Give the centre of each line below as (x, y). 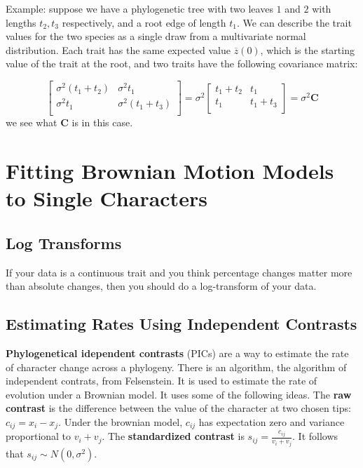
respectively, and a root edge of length (144, 22)
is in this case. (102, 122)
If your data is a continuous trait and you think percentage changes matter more (179, 272)
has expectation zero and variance (272, 421)
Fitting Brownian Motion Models (170, 171)
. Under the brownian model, (121, 421)
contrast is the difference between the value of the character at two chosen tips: (178, 408)
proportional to (39, 436)
